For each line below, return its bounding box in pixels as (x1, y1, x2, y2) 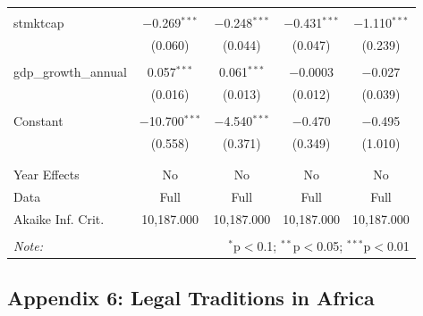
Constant (13, 111, 63, 129)
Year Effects (13, 165, 80, 184)
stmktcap (13, 13, 64, 31)
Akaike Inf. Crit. (13, 209, 105, 228)
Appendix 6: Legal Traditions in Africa (7, 284, 375, 312)
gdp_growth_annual (13, 62, 127, 80)
